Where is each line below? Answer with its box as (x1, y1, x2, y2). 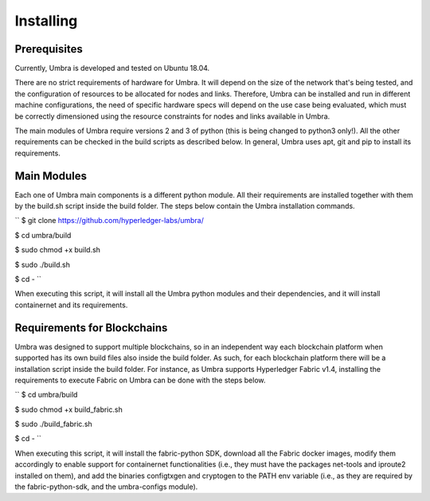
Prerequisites (14, 42, 83, 56)
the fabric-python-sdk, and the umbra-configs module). (14, 482, 198, 491)
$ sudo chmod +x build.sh (14, 245, 101, 255)
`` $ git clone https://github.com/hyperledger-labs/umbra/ (14, 216, 205, 225)
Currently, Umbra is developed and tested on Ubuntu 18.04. (14, 64, 210, 73)
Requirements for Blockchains (14, 321, 168, 335)
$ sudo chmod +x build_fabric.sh (14, 405, 123, 414)
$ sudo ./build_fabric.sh (14, 419, 93, 429)
